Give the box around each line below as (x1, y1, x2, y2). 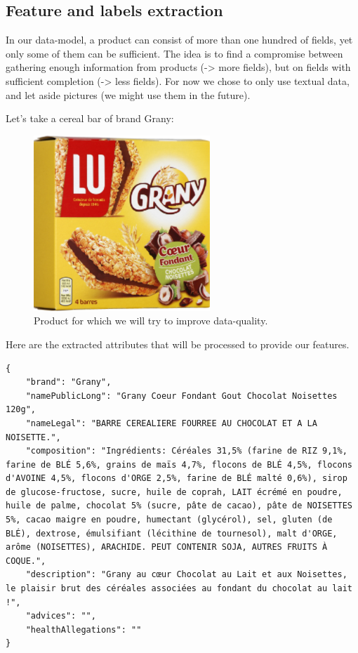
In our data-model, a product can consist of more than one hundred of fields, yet (6, 32, 353, 47)
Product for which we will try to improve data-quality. (34, 313, 268, 328)
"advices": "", (25, 611, 96, 621)
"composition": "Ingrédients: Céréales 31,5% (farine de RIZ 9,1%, (25, 446, 347, 456)
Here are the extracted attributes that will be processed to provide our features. (6, 336, 350, 351)
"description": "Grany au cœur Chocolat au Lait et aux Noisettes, (25, 569, 347, 580)
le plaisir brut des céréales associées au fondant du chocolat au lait (6, 583, 352, 594)
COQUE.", (6, 555, 46, 566)
